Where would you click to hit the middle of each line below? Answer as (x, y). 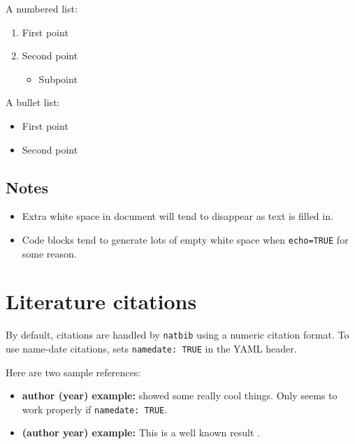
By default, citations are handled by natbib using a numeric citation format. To (177, 335)
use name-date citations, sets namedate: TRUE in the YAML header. (151, 348)
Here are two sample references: (73, 372)
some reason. (49, 253)
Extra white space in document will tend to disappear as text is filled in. (177, 216)
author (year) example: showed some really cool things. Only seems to (180, 395)
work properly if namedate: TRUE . (95, 409)
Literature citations (101, 301)
